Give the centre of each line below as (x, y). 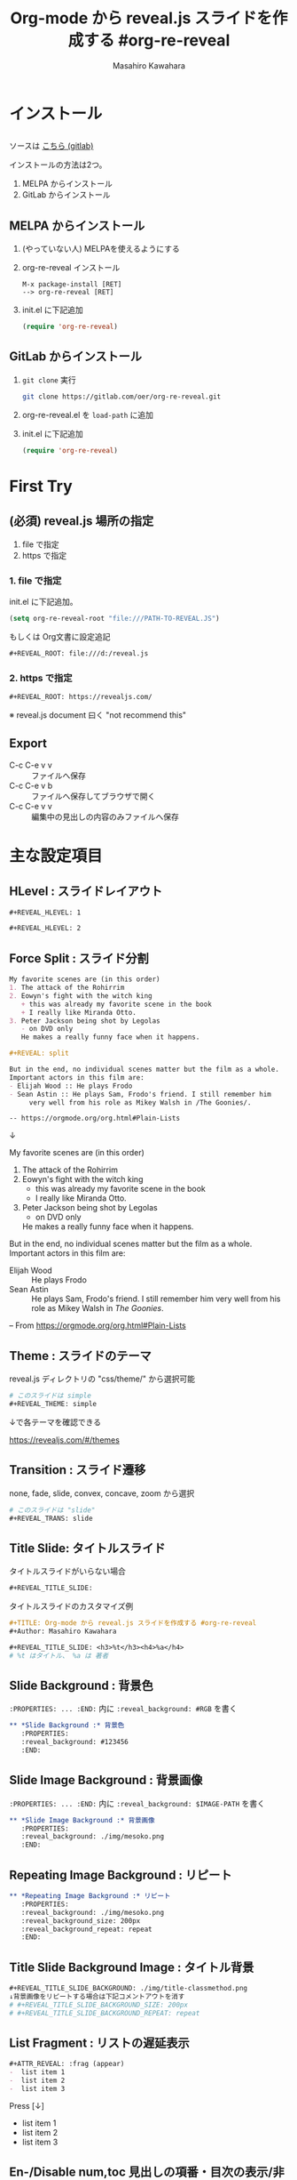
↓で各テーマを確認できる (55, 1422)
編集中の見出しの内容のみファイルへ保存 (105, 816)
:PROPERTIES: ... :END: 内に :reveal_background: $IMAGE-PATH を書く (137, 1803)
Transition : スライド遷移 (78, 1470)
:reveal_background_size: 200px (81, 1921)
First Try (41, 486)
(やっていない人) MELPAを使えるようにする (101, 249)
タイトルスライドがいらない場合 (67, 1572)
